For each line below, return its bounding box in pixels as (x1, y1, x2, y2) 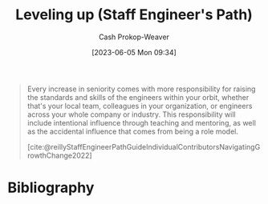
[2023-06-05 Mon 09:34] (91, 47, 177, 57)
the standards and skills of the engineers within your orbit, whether (26, 92, 250, 102)
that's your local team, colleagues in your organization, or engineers (26, 101, 253, 110)
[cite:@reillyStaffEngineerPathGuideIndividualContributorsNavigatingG (26, 142, 261, 151)
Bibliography (7, 178, 95, 197)
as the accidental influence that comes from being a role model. (26, 126, 238, 136)
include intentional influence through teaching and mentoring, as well (26, 118, 256, 127)
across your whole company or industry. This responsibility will (26, 110, 236, 119)
